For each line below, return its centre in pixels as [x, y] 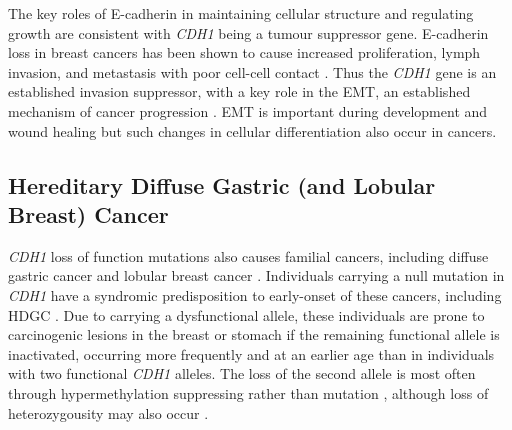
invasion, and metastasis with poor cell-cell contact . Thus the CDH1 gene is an [252, 71]
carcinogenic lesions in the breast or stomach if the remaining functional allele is [254, 334]
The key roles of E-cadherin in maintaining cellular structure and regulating [241, 13]
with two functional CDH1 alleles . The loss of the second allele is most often [242, 373]
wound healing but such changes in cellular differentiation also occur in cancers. [252, 130]
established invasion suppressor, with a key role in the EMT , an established [239, 91]
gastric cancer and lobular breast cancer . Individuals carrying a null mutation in [256, 275]
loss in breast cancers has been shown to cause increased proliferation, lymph [244, 52]
